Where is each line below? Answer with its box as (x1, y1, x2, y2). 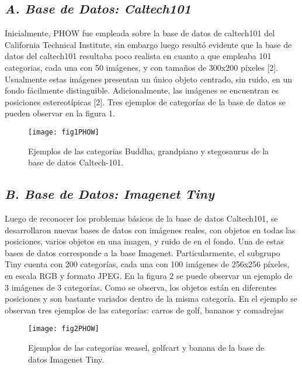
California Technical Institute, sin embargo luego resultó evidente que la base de (5, 38, 292, 50)
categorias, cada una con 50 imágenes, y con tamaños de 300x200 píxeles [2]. (5, 61, 279, 73)
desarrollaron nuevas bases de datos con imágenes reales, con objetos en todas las (5, 223, 296, 236)
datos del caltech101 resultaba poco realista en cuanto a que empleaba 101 (5, 50, 272, 62)
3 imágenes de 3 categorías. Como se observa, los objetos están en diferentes (5, 281, 277, 293)
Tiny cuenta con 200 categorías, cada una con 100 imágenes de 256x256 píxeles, (5, 258, 290, 270)
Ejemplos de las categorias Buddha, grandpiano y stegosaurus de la (28, 144, 269, 157)
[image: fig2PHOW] (28, 325, 99, 333)
